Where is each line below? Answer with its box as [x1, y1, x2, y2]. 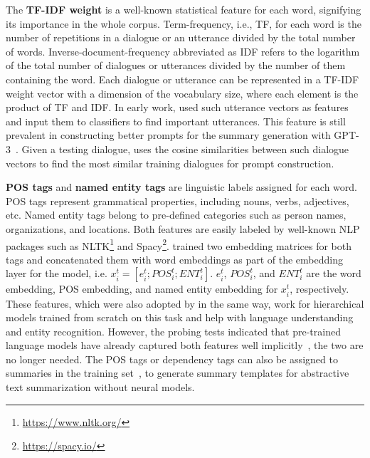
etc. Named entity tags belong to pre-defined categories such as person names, [6, 207, 347, 222]
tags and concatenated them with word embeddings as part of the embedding [6, 251, 343, 266]
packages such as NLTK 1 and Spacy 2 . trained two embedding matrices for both [6, 236, 351, 253]
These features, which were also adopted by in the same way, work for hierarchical [6, 296, 364, 311]
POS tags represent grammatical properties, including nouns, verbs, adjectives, [6, 193, 349, 208]
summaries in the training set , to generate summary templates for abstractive [6, 365, 349, 380]
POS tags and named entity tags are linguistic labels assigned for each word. [6, 179, 357, 194]
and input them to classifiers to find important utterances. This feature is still [6, 113, 346, 128]
